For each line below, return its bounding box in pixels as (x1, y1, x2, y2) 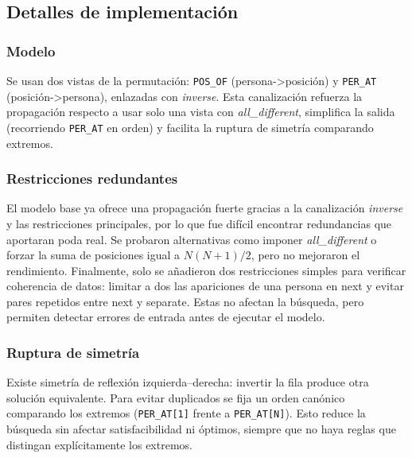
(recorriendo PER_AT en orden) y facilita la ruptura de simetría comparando (6, 118, 374, 135)
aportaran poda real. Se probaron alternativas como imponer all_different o (6, 231, 377, 247)
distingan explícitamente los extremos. (6, 436, 192, 452)
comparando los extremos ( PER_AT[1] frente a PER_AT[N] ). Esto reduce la (6, 405, 366, 421)
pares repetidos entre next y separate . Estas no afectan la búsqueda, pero (6, 293, 364, 309)
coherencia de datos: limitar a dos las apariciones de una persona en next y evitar (6, 278, 404, 294)
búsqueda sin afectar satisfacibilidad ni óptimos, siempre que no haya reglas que (6, 421, 396, 437)
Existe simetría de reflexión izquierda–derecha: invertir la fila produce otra (6, 374, 369, 390)
